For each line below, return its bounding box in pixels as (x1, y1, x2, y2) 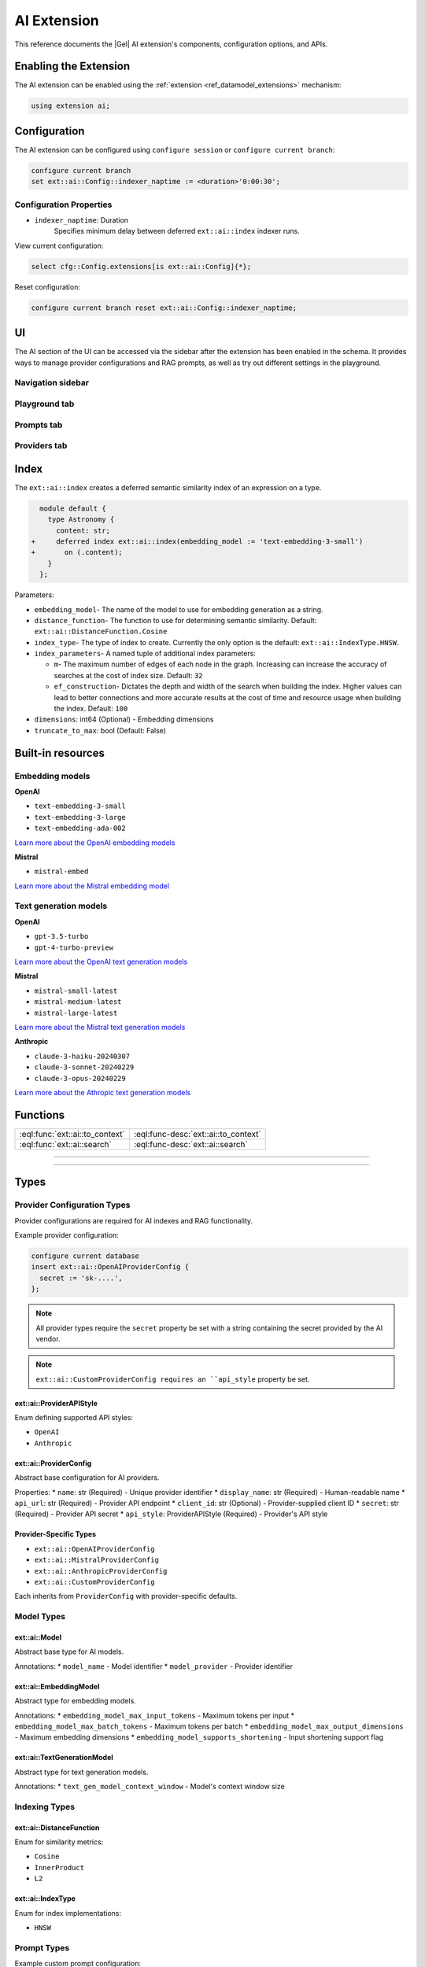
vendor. (35, 1334, 61, 1343)
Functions (14, 1108, 65, 1121)
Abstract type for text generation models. (14, 1767, 149, 1777)
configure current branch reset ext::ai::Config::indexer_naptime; (31, 303, 297, 312)
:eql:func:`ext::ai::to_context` (19, 1128, 125, 1139)
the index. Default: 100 (54, 704, 128, 714)
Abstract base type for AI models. (14, 1647, 124, 1656)
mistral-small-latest (34, 986, 118, 995)
